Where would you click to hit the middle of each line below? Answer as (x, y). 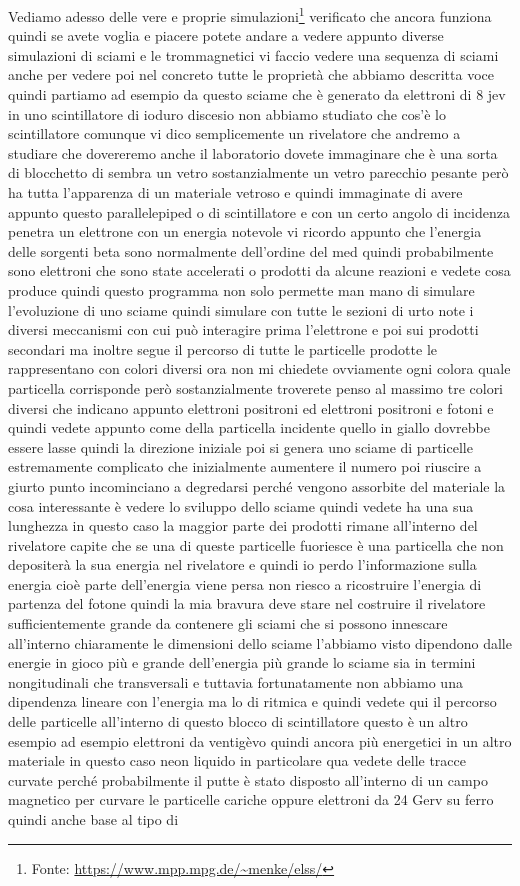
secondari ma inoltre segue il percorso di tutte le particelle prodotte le (223, 348)
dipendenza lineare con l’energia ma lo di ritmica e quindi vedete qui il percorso (252, 701)
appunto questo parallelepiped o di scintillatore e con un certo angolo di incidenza (259, 211)
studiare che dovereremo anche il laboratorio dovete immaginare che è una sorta (253, 152)
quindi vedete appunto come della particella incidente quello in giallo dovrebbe (249, 427)
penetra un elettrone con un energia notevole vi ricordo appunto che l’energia (245, 231)
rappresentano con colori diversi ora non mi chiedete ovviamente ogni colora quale (259, 368)
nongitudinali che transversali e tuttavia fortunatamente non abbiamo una (235, 681)
